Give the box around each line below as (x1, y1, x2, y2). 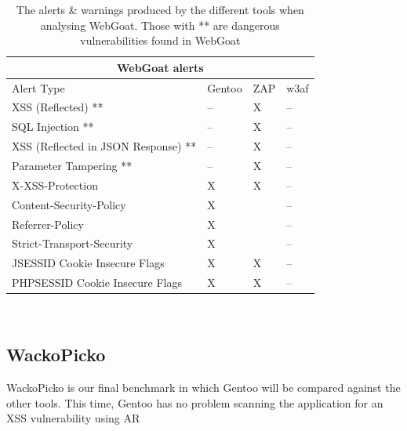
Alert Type (12, 79, 65, 96)
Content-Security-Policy (12, 196, 126, 212)
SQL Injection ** (12, 118, 94, 135)
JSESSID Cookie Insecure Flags (12, 255, 165, 271)
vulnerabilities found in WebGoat (80, 32, 241, 49)
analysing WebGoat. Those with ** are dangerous (40, 16, 280, 33)
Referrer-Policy (12, 215, 84, 232)
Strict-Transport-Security (12, 235, 133, 252)
